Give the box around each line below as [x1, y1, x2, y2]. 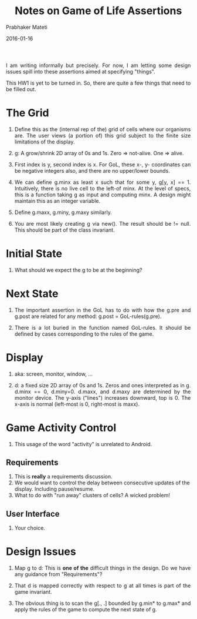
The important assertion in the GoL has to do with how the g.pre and [14, 306, 191, 313]
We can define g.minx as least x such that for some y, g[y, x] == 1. [14, 178, 191, 186]
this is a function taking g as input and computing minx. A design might [14, 191, 191, 198]
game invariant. [14, 588, 52, 595]
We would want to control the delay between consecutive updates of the [14, 479, 190, 486]
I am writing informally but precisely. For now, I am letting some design [6, 62, 191, 69]
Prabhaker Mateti [6, 24, 47, 31]
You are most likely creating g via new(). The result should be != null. [14, 220, 191, 227]
